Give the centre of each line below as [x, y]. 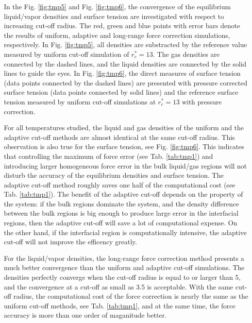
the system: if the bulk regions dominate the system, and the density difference [121, 203]
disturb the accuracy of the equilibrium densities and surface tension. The [114, 175]
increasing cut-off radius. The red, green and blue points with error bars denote [122, 25]
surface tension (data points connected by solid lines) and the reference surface [121, 92]
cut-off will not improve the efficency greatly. [71, 242]
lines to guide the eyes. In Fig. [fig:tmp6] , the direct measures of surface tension [122, 73]
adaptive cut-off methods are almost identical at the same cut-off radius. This [119, 137]
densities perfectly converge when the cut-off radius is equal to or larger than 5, [122, 277]
